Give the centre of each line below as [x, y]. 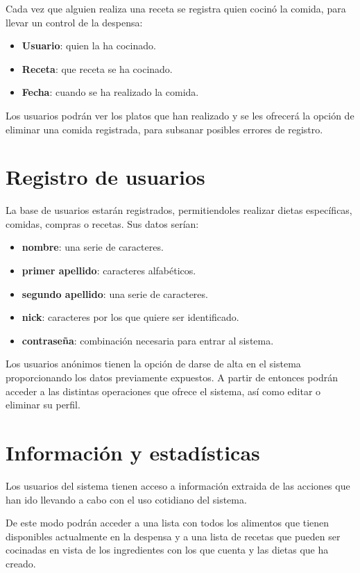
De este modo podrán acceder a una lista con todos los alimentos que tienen [168, 523]
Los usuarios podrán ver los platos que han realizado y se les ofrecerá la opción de [180, 115]
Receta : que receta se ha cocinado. [97, 68]
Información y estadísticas [133, 452]
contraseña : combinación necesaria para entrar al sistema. [148, 340]
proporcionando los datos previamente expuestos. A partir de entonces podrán [172, 377]
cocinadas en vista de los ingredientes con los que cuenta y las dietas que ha [167, 550]
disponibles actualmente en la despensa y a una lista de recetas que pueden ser [173, 536]
